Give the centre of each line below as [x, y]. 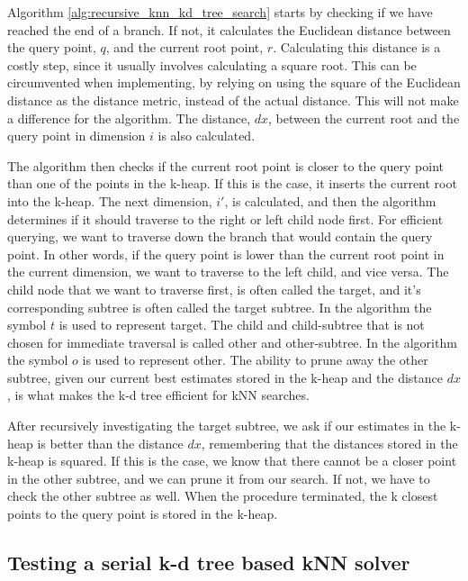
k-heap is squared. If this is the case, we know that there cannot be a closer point [232, 461]
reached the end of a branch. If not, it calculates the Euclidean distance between [229, 29]
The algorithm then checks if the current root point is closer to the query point [226, 165]
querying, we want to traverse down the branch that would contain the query [220, 236]
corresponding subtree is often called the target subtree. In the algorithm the [220, 307]
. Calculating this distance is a [357, 47]
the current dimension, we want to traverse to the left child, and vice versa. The [228, 272]
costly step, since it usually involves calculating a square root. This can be [212, 64]
